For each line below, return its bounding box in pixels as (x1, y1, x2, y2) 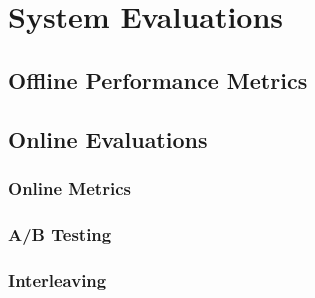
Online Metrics (8, 175, 131, 200)
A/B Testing (8, 221, 112, 246)
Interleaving (8, 267, 107, 292)
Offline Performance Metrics (8, 64, 308, 95)
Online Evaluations (8, 123, 208, 154)
